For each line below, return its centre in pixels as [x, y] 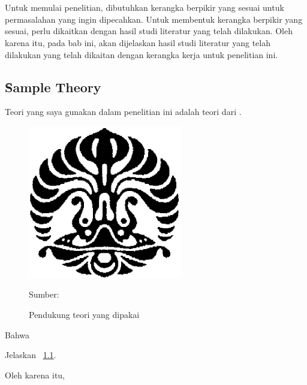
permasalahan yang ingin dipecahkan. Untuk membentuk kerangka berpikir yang [154, 19]
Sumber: [44, 294]
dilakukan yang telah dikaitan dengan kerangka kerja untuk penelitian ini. [142, 54]
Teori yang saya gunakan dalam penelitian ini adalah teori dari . [123, 112]
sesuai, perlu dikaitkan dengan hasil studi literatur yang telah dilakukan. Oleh [149, 31]
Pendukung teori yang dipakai [84, 314]
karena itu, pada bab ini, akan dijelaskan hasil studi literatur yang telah [138, 42]
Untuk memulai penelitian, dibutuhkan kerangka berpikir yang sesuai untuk [145, 7]
